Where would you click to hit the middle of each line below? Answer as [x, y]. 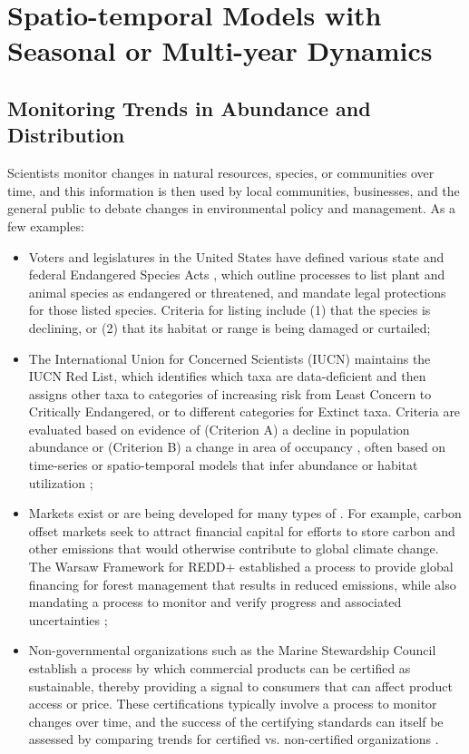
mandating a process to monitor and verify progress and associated [215, 602]
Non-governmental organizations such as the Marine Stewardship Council [232, 650]
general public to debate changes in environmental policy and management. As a [232, 208]
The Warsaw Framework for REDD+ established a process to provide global [241, 567]
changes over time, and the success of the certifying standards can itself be [236, 721]
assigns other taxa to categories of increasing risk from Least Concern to [230, 393]
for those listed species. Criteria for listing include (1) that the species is [230, 310]
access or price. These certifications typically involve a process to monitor [233, 704]
